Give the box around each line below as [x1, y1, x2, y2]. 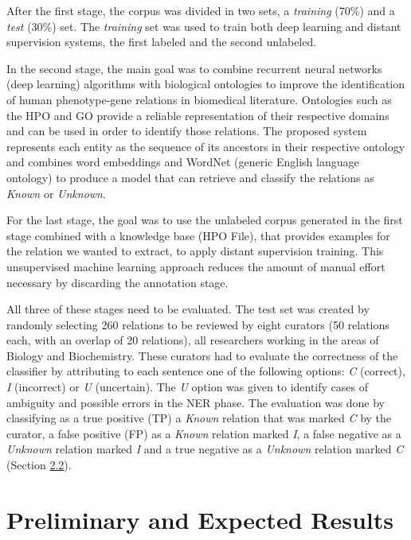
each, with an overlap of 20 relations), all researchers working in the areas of [6, 332, 379, 348]
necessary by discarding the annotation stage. [6, 274, 229, 290]
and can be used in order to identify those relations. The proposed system [6, 122, 367, 139]
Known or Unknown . [6, 185, 106, 201]
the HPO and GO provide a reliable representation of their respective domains [6, 107, 389, 123]
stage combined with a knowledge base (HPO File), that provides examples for [6, 227, 390, 243]
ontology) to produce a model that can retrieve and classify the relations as [6, 169, 374, 185]
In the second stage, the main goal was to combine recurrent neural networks [6, 60, 382, 76]
